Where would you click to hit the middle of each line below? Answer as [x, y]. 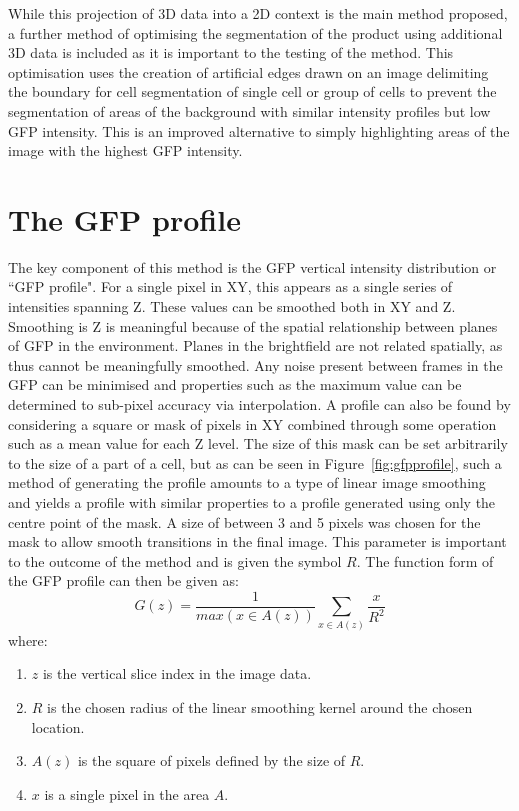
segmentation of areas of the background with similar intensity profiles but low [249, 110]
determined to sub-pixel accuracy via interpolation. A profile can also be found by [259, 404]
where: [28, 639]
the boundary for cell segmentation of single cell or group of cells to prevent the [252, 91]
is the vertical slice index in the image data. [177, 673]
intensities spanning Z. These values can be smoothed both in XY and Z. [232, 306]
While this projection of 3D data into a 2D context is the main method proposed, [258, 13]
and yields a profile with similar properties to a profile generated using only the [252, 502]
